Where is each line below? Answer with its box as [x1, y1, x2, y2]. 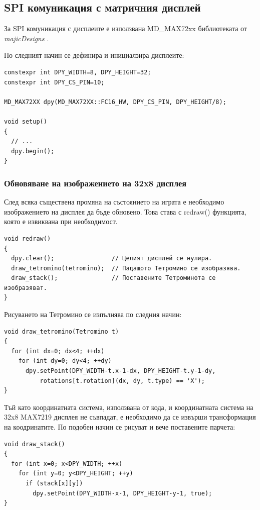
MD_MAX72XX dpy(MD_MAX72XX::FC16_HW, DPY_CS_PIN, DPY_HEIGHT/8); [4, 98, 226, 106]
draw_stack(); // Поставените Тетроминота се [11, 274, 216, 282]
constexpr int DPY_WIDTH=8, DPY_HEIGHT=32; [4, 68, 151, 76]
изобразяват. [4, 284, 47, 291]
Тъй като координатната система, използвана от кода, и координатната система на [4, 401, 253, 412]
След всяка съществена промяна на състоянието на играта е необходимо [4, 196, 224, 207]
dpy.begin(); [11, 147, 55, 155]
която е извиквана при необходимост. [4, 216, 118, 227]
